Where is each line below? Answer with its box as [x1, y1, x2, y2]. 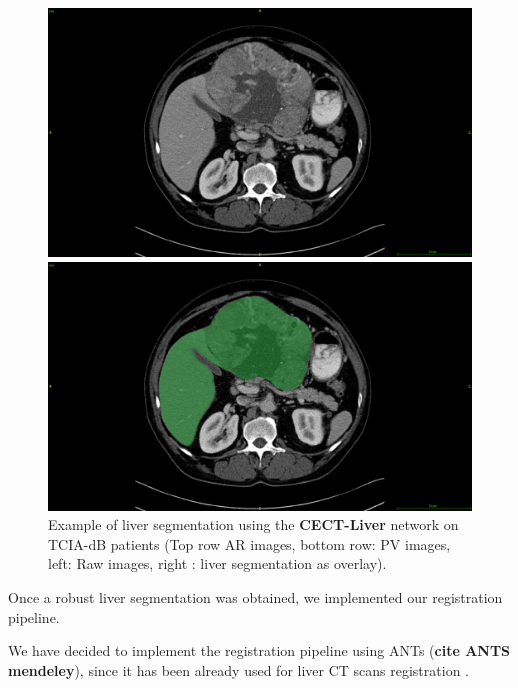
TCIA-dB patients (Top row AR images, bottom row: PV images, [48, 533, 451, 554]
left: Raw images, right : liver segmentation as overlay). [48, 553, 387, 574]
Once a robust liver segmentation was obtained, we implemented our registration [8, 587, 503, 608]
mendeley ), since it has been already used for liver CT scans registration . [8, 659, 469, 680]
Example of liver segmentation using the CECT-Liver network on [48, 514, 459, 535]
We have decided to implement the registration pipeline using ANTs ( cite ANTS [8, 640, 511, 661]
